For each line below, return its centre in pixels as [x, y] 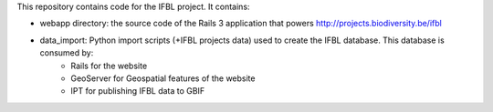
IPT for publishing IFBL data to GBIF [138, 91]
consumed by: [67, 53]
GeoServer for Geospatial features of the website [163, 78]
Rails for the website [109, 66]
